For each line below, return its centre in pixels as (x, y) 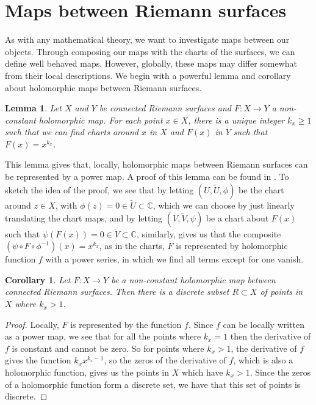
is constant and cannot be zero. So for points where (108, 348)
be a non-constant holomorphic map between (193, 279)
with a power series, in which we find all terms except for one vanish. (174, 259)
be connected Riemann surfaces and (165, 108)
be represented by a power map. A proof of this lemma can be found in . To (147, 176)
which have (202, 372)
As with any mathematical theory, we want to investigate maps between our (147, 39)
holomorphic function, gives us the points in (87, 372)
